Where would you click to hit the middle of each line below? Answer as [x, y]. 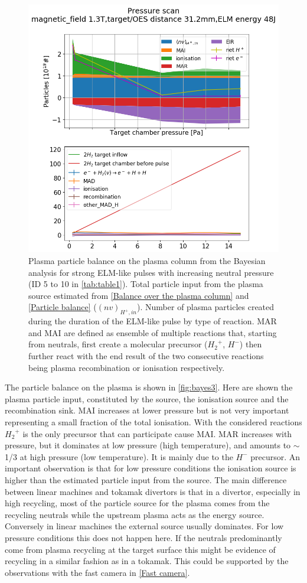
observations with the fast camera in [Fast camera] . [97, 572]
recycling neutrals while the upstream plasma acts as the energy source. [135, 514]
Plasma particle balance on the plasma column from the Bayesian [147, 261]
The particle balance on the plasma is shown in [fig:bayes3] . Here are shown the [149, 387]
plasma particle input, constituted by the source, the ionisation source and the [147, 398]
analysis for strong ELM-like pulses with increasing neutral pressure [151, 272]
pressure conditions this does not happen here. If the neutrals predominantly [143, 537]
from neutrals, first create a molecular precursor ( [118, 344]
